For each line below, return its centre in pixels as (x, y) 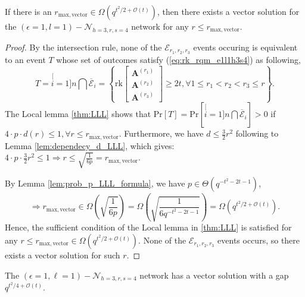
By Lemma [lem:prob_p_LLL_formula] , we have (95, 183)
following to (257, 133)
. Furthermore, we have (161, 133)
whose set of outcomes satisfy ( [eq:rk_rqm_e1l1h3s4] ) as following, (178, 59)
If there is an (28, 11)
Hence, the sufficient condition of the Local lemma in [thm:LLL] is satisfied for (148, 227)
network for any (160, 26)
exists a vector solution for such (63, 255)
